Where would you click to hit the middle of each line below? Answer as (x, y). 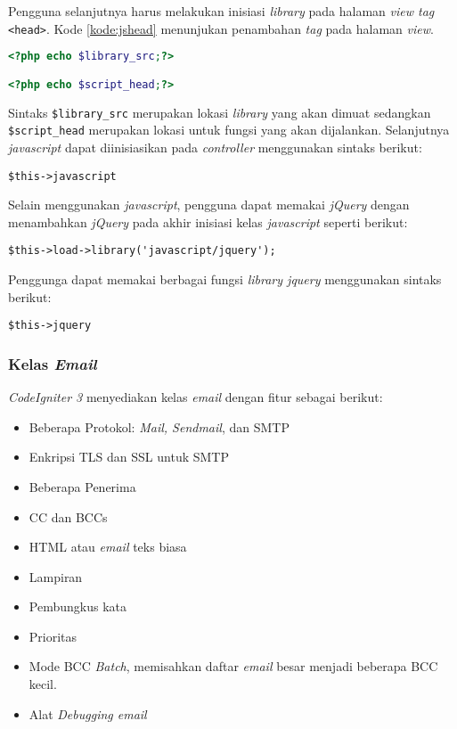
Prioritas (53, 636)
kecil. (43, 684)
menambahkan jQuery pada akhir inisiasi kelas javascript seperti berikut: (208, 221)
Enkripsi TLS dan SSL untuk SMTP (129, 457)
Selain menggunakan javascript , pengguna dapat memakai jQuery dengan (209, 205)
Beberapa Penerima (82, 486)
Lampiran (56, 576)
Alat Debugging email (88, 713)
